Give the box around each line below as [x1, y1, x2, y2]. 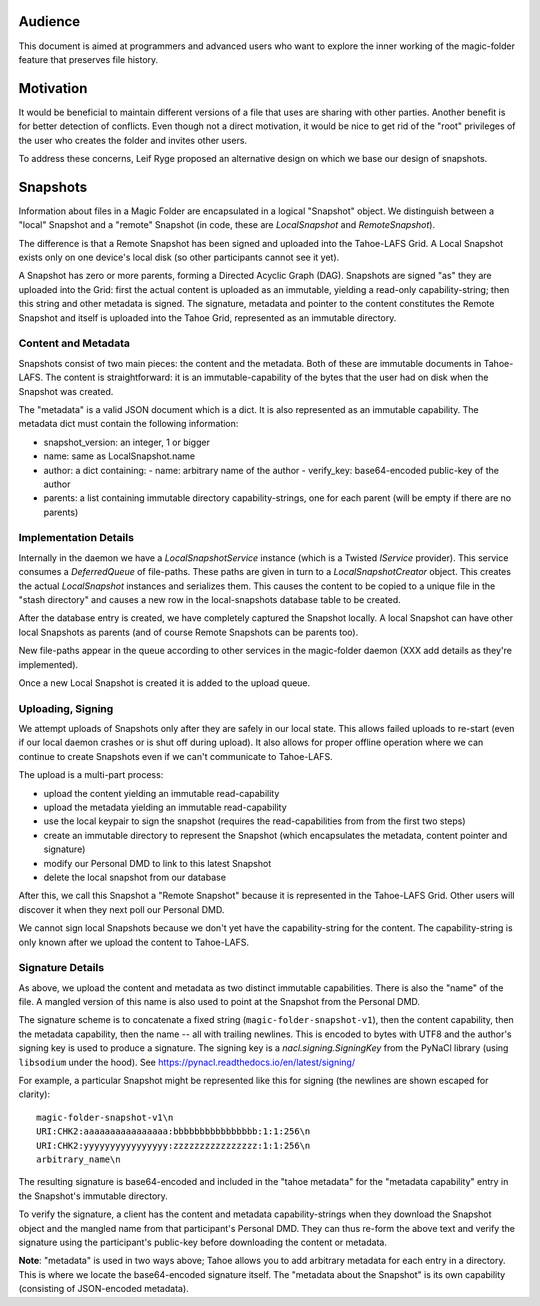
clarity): [18, 1088, 50, 1100]
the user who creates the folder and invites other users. [18, 134, 248, 146]
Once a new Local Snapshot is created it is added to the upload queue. [18, 676, 311, 689]
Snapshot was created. [18, 385, 114, 397]
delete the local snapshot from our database [43, 871, 227, 883]
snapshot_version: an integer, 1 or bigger [43, 436, 210, 448]
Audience [18, 13, 81, 30]
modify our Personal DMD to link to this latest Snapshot [43, 857, 272, 869]
